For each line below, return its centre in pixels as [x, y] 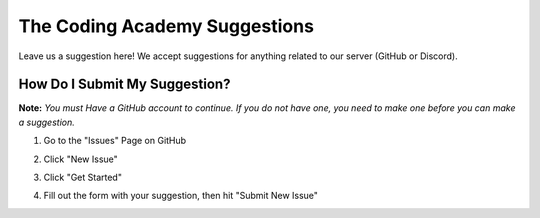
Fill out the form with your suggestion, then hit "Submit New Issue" [181, 196]
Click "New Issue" [81, 159]
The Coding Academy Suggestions [166, 26]
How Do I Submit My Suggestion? [124, 84]
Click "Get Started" [82, 177]
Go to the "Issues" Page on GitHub [115, 141]
